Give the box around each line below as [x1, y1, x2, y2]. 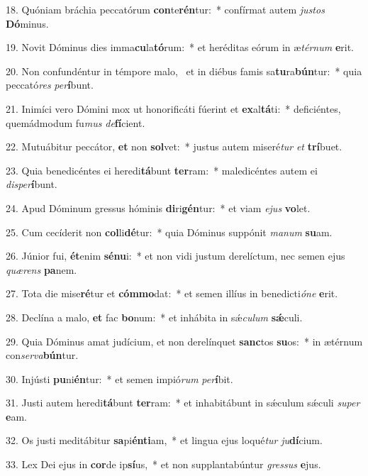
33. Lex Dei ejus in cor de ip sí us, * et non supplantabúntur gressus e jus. [6, 457, 321, 472]
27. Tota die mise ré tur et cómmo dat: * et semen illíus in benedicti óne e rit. [6, 286, 338, 301]
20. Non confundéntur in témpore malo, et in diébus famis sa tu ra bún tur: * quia [6, 63, 362, 78]
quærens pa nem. [6, 262, 77, 277]
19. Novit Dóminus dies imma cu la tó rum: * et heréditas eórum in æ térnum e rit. [6, 40, 354, 55]
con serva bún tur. [6, 348, 79, 362]
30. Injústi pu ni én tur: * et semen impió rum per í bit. [6, 371, 233, 386]
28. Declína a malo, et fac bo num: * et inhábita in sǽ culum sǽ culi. [6, 309, 303, 324]
